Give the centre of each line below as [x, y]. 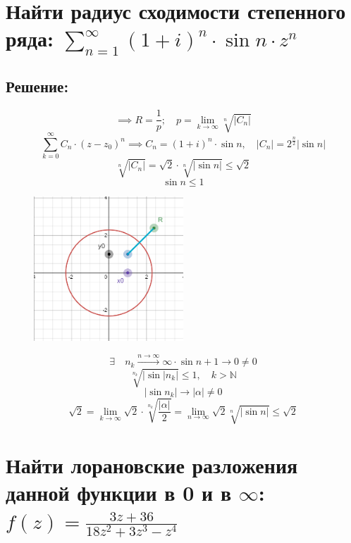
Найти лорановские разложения [152, 465]
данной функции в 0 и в [118, 493]
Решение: [37, 86]
